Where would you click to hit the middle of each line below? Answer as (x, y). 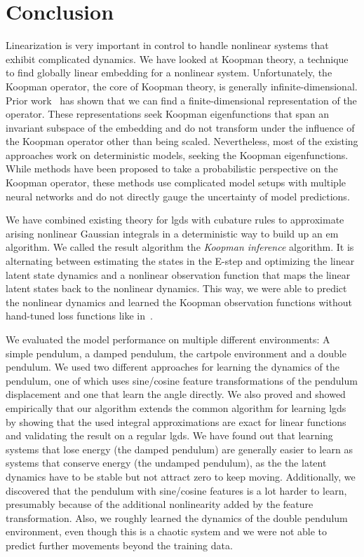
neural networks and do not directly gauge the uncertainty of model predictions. (178, 196)
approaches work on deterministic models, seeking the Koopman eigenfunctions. (177, 154)
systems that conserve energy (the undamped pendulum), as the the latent (166, 463)
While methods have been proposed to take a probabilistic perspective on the (172, 169)
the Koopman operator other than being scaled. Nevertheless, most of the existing (182, 141)
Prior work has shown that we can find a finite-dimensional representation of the (181, 100)
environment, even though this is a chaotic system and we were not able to (167, 531)
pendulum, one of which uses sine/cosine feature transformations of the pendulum (182, 380)
